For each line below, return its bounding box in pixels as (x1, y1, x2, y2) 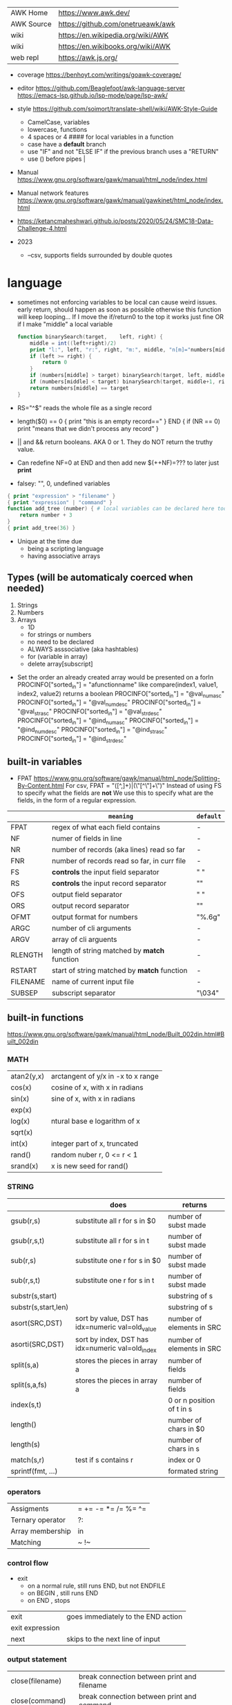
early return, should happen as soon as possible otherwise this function (17, 305, 222, 314)
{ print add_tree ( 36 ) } (7, 525, 76, 532)
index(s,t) (10, 1400, 42, 1409)
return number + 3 (19, 512, 72, 519)
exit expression (10, 1623, 60, 1632)
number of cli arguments (51, 923, 132, 933)
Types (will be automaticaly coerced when (7, 572, 193, 584)
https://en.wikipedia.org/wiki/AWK (58, 30, 169, 40)
